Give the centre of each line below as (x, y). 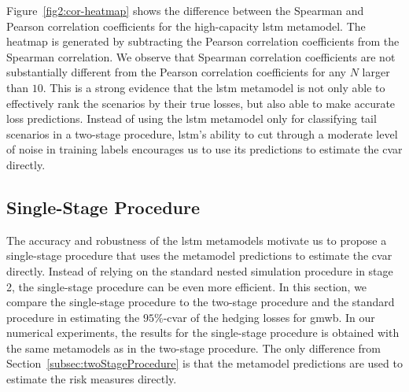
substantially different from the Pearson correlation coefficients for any (177, 72)
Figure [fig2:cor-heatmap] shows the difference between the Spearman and (185, 10)
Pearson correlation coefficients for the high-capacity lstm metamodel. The (186, 26)
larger (376, 72)
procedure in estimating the (73, 317)
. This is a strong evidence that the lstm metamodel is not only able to (214, 87)
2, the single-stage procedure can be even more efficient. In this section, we (187, 286)
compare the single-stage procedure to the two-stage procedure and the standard (201, 302)
